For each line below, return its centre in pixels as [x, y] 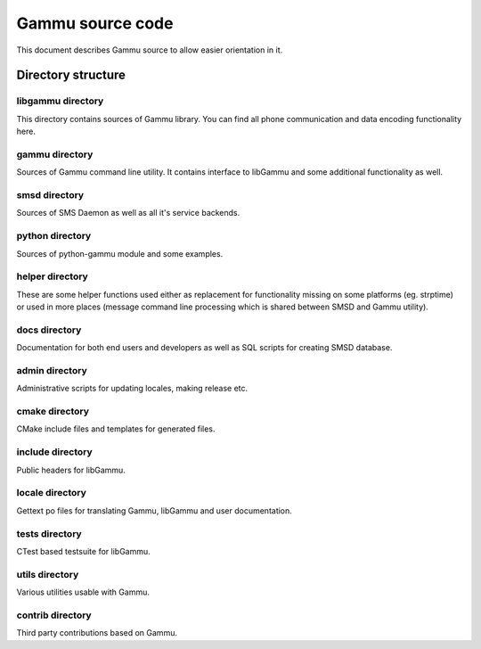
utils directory [48, 574]
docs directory [49, 330]
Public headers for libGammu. [71, 470]
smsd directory [50, 195]
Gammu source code [95, 23]
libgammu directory [60, 101]
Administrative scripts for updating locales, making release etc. [132, 389]
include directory [54, 452]
